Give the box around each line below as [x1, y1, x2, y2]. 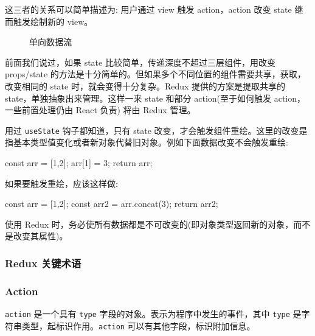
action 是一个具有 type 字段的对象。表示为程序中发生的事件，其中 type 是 [5, 307, 302, 320]
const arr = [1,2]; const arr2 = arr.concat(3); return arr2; [5, 197, 218, 210]
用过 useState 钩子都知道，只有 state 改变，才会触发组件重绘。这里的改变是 [5, 124, 308, 136]
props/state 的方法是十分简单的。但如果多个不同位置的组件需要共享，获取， [5, 68, 306, 80]
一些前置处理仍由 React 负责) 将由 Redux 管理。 [5, 103, 196, 116]
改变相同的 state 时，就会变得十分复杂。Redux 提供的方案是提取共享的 [5, 79, 286, 92]
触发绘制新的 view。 [13, 15, 93, 27]
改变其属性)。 [13, 229, 68, 242]
